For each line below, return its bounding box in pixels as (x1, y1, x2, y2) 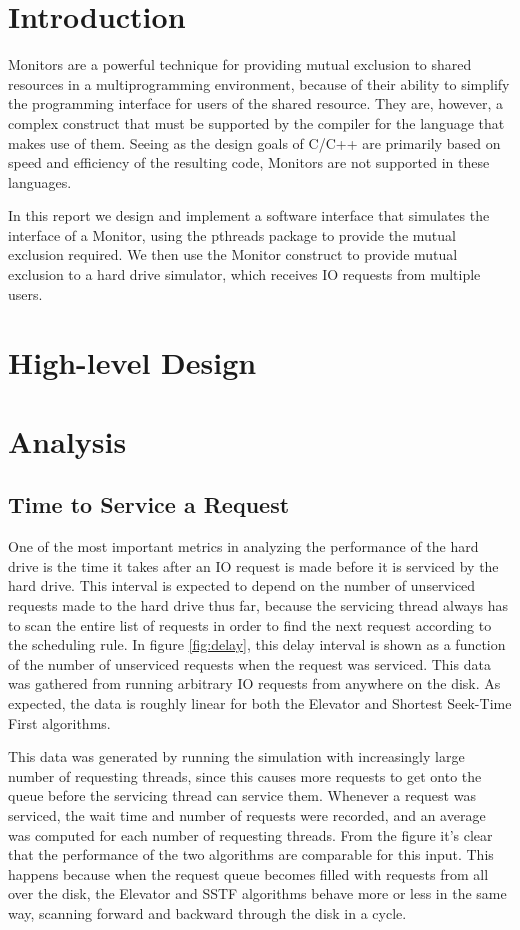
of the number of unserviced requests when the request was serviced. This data (8, 653, 491, 674)
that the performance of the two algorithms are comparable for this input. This (8, 844, 494, 865)
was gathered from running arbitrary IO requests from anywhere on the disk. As (8, 673, 501, 694)
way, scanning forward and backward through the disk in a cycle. (8, 902, 407, 923)
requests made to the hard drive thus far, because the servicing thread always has (8, 594, 509, 615)
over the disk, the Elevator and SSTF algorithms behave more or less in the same (8, 883, 507, 904)
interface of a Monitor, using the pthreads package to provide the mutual (8, 224, 456, 245)
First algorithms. (8, 712, 111, 733)
